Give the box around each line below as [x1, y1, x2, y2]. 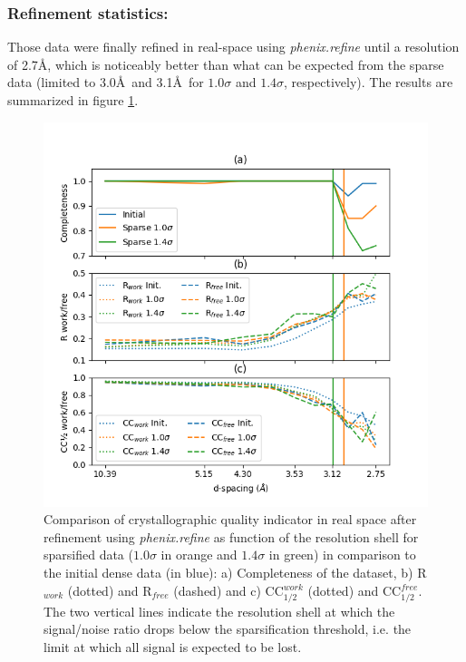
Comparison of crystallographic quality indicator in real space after [44, 510, 417, 529]
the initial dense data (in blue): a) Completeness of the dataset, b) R [44, 562, 427, 581]
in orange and [160, 545, 238, 564]
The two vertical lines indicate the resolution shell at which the [44, 601, 395, 620]
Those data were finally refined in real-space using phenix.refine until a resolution [7, 37, 460, 56]
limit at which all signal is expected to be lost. [44, 637, 302, 656]
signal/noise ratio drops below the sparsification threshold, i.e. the [44, 619, 412, 638]
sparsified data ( [44, 545, 133, 564]
